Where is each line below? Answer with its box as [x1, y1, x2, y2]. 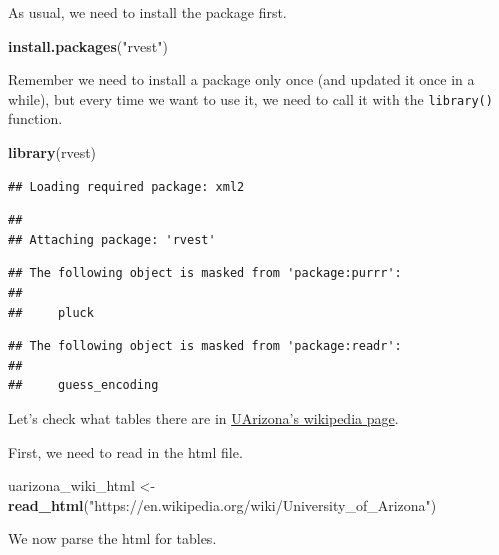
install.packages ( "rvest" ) [8, 35, 168, 56]
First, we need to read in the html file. [8, 441, 243, 462]
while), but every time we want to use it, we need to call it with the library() [8, 88, 493, 109]
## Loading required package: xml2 [8, 179, 245, 194]
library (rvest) [8, 142, 97, 163]
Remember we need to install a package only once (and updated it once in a [8, 69, 475, 90]
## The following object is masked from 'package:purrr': [8, 266, 402, 281]
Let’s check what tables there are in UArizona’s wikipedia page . [8, 407, 399, 428]
